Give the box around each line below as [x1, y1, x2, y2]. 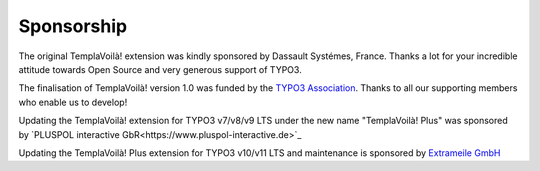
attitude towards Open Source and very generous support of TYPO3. [18, 63, 302, 75]
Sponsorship [18, 15, 128, 37]
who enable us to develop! [18, 96, 128, 108]
